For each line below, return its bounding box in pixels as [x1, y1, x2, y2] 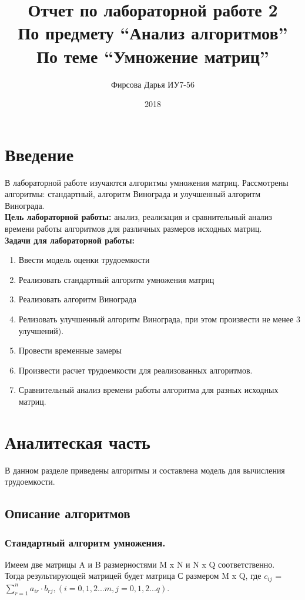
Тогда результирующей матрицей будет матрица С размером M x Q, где [5, 569, 262, 582]
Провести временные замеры [18, 344, 122, 356]
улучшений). [18, 324, 64, 336]
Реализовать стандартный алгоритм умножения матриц [18, 273, 214, 285]
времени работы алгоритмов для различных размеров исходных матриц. [5, 222, 262, 234]
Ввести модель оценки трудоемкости [18, 254, 150, 266]
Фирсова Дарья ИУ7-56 [110, 78, 195, 90]
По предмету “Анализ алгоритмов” [18, 21, 288, 45]
